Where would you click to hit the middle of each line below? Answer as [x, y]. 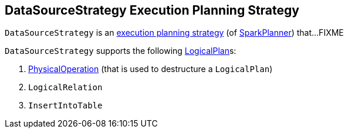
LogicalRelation [65, 88]
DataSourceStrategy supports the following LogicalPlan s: [121, 51]
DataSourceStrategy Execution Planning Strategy [152, 10]
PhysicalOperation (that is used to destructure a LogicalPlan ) [151, 69]
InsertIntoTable [65, 106]
